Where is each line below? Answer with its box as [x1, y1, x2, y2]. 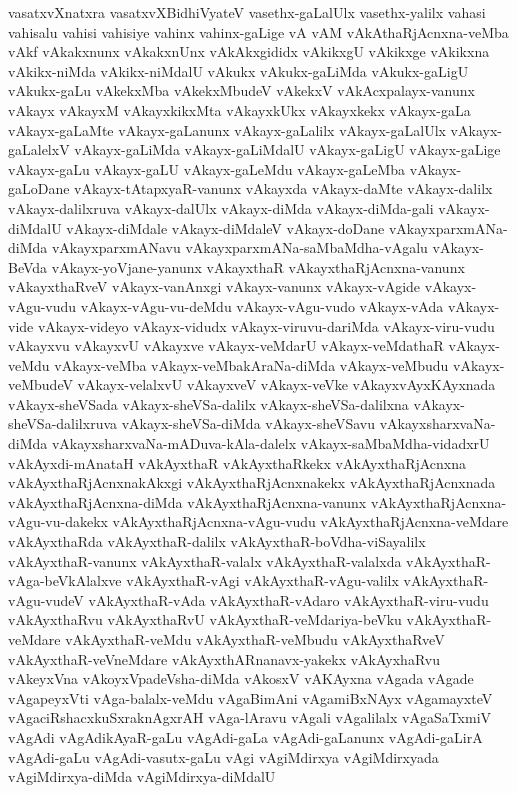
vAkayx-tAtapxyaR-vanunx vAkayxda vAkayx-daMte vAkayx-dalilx [74, 178, 493, 199]
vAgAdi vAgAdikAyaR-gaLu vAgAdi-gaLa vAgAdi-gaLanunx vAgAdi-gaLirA [8, 726, 483, 747]
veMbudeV [8, 374, 73, 395]
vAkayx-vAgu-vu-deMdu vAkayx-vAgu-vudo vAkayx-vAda [80, 295, 444, 316]
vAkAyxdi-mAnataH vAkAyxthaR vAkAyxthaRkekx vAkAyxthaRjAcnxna [8, 452, 467, 473]
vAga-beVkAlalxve [8, 570, 122, 591]
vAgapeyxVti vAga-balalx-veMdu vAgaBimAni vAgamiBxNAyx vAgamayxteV [8, 687, 493, 708]
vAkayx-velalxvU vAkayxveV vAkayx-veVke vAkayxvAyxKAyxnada [77, 374, 496, 395]
